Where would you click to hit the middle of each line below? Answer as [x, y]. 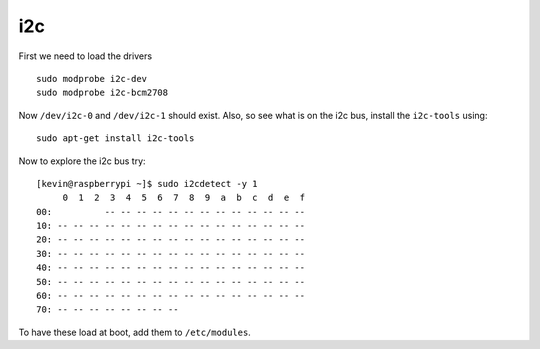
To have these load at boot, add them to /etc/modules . [135, 332]
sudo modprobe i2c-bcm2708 [102, 93]
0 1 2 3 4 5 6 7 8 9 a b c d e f [183, 198]
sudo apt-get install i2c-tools [115, 138]
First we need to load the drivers [85, 56]
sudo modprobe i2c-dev [92, 78]
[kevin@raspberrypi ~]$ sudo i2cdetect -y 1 [147, 183]
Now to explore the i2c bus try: [82, 161]
